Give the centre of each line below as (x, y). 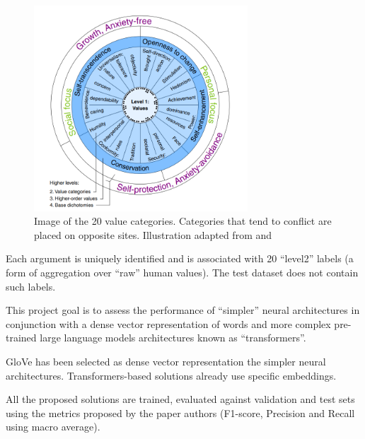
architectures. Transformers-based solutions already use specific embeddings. (171, 375)
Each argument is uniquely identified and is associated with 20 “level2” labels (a (180, 258)
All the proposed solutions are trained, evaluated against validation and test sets (180, 399)
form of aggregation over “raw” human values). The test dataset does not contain (182, 273)
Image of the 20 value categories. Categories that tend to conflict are (183, 221)
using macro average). (53, 427)
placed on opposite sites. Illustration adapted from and (153, 234)
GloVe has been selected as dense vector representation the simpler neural (166, 362)
